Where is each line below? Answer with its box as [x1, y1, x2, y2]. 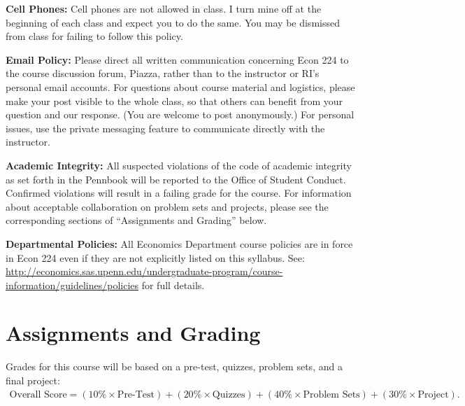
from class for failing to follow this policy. [6, 29, 183, 43]
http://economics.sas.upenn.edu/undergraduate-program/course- [6, 264, 283, 279]
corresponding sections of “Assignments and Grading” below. [6, 213, 267, 227]
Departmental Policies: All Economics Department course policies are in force [6, 236, 353, 251]
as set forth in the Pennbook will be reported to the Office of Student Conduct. [6, 171, 346, 186]
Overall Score [9, 389, 67, 400]
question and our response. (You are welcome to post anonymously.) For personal [6, 107, 355, 122]
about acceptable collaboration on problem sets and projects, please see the [6, 199, 329, 213]
